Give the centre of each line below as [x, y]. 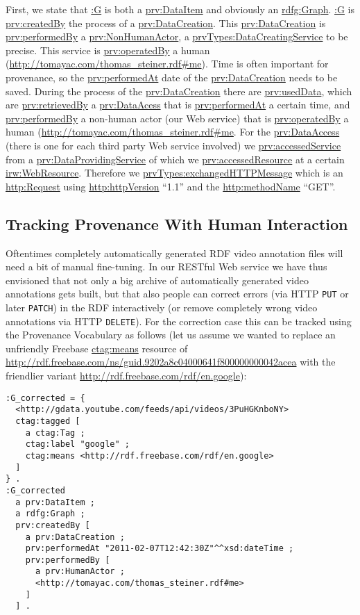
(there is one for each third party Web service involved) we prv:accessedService [173, 145]
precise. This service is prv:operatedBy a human [108, 50]
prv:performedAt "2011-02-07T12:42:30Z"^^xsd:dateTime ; [160, 549]
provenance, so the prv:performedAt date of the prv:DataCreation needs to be [172, 77]
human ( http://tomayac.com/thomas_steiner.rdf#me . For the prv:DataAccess [173, 132]
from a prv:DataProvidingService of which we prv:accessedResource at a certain [175, 159]
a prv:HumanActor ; [80, 572]
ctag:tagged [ [48, 421]
